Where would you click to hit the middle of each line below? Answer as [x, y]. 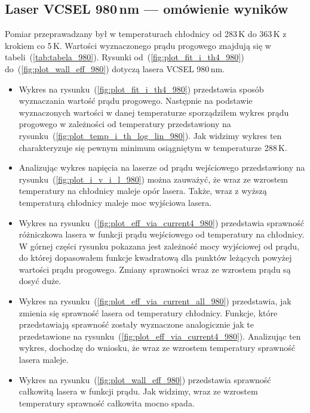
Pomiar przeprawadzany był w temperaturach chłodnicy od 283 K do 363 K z [146, 34]
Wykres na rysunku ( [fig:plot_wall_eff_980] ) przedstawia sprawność [145, 379]
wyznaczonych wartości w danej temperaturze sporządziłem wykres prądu [154, 112]
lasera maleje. [44, 360]
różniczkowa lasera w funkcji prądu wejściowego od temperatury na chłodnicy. [162, 234]
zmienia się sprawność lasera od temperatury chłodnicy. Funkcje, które [148, 312]
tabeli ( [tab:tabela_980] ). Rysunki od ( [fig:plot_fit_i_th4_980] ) [125, 57]
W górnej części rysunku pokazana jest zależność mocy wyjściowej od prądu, [159, 246]
